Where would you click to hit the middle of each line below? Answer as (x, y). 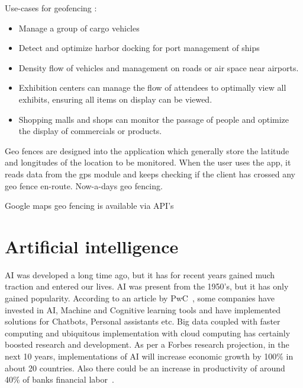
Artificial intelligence (92, 246)
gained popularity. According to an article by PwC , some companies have (140, 298)
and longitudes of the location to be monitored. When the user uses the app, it (148, 162)
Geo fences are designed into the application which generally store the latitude (147, 150)
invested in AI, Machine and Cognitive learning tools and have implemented (143, 309)
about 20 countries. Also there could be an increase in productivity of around (145, 368)
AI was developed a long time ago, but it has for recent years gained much (140, 274)
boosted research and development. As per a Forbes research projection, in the (147, 344)
